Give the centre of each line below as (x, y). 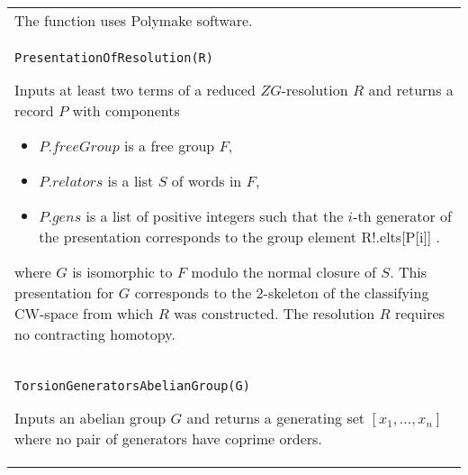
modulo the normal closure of (283, 272)
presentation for (64, 292)
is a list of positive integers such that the (215, 216)
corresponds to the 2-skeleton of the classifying (282, 292)
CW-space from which (84, 313)
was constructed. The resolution (274, 313)
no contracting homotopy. (95, 334)
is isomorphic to (122, 272)
